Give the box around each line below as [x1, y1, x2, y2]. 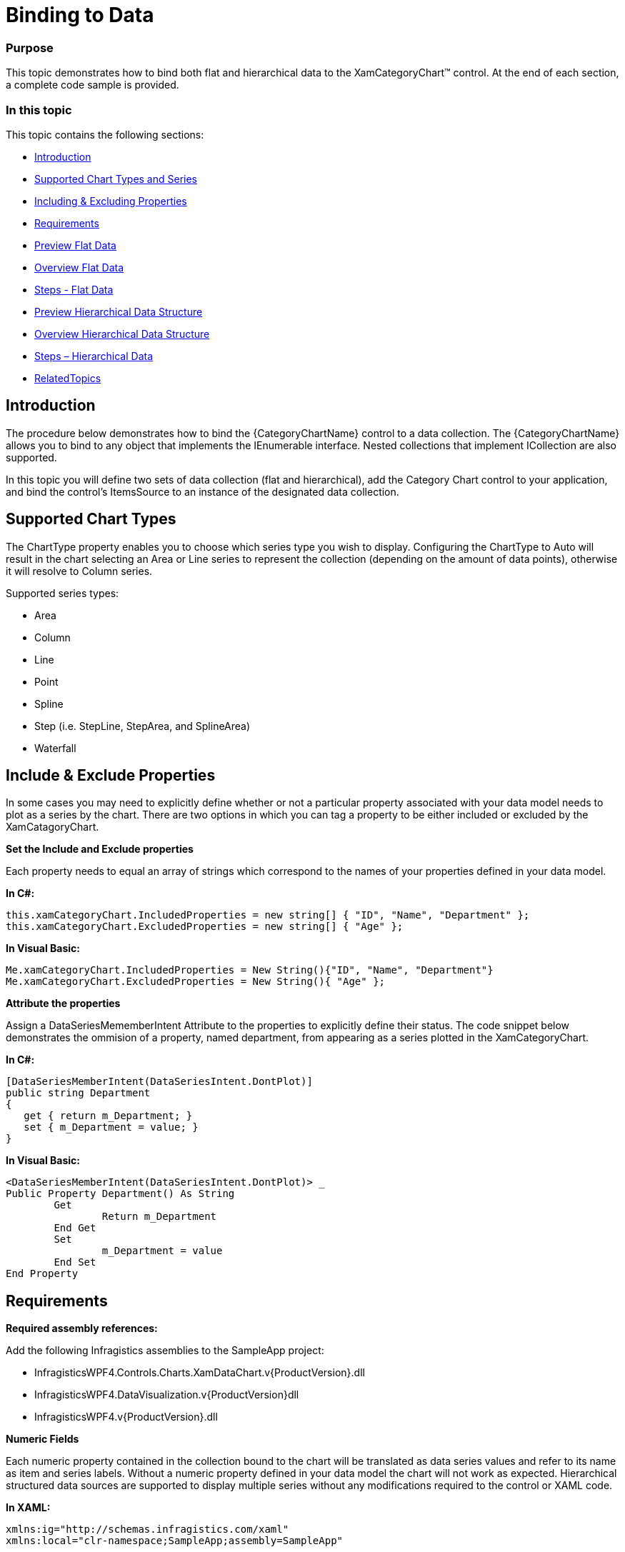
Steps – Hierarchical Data [34, 349, 154, 362]
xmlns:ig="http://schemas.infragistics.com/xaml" [6, 1523, 289, 1536]
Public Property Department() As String [6, 1188, 235, 1200]
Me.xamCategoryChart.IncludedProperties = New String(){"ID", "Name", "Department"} [6, 964, 494, 976]
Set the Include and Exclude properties [6, 843, 194, 856]
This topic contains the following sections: [6, 128, 204, 141]
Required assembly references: [6, 1322, 158, 1335]
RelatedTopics [34, 371, 101, 384]
